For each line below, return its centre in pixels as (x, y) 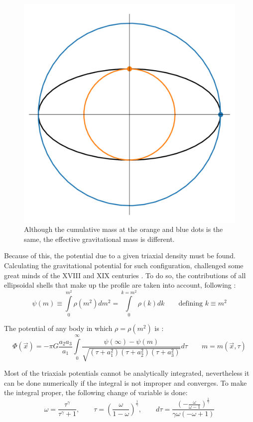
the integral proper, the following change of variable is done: (96, 392)
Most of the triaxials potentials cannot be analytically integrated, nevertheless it (127, 373)
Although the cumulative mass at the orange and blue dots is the (124, 229)
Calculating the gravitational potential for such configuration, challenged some (124, 265)
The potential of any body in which (58, 328)
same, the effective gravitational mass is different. (99, 239)
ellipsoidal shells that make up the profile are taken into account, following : (120, 285)
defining (191, 304)
